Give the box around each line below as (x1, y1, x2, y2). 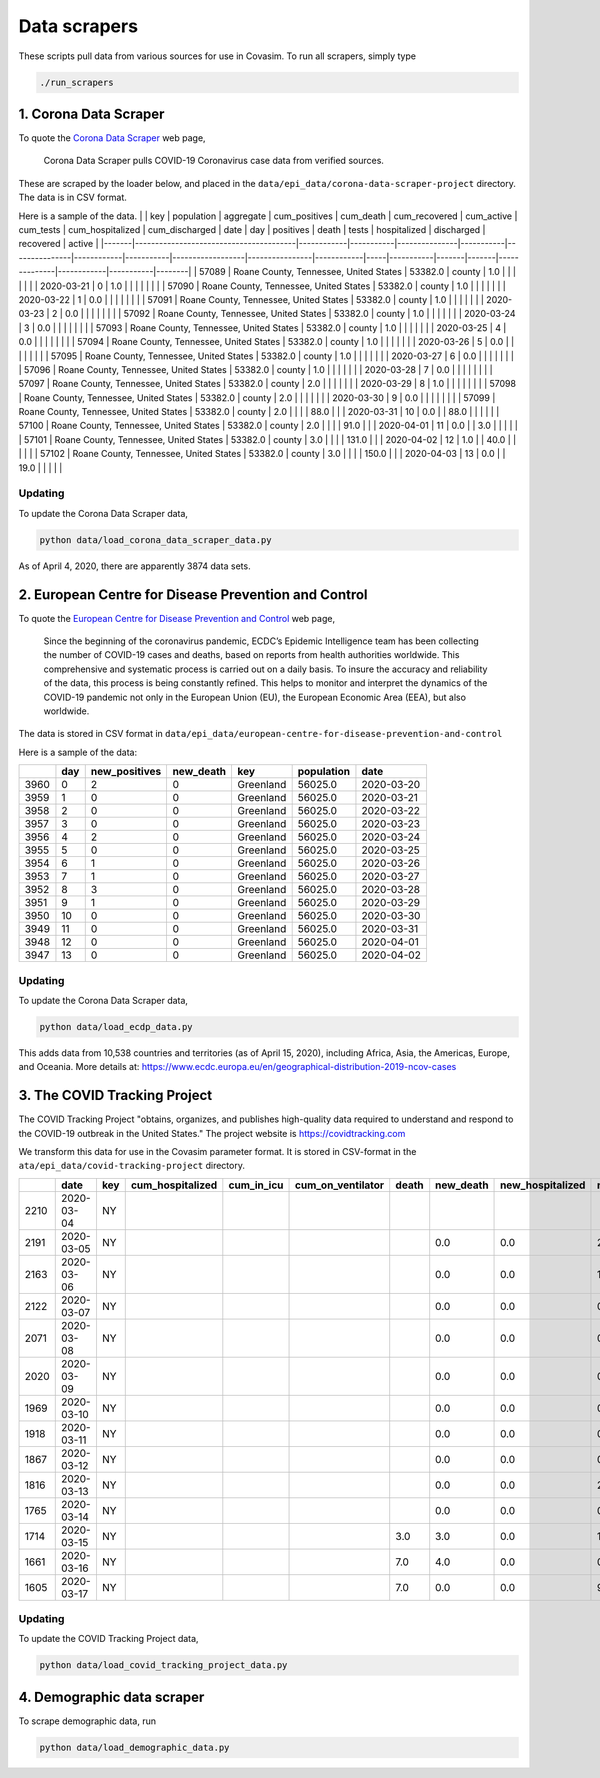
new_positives (90, 765, 162, 779)
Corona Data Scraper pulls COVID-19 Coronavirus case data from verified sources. (43, 155, 385, 167)
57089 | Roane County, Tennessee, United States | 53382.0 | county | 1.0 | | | (198, 266, 517, 278)
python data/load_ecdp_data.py (39, 1021, 194, 1032)
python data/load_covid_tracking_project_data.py (39, 1660, 288, 1671)
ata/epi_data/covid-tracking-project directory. (18, 1160, 245, 1172)
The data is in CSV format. (18, 191, 127, 204)
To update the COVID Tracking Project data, (18, 1633, 199, 1645)
